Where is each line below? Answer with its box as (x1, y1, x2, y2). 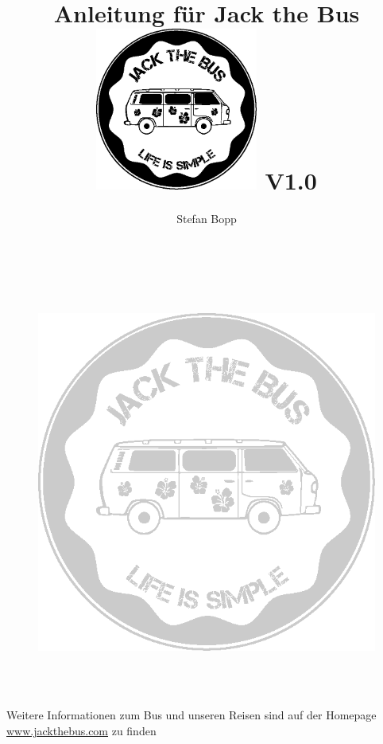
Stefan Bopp (176, 209, 237, 226)
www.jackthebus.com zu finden (6, 722, 157, 738)
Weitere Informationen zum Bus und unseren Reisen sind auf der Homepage (6, 707, 377, 723)
